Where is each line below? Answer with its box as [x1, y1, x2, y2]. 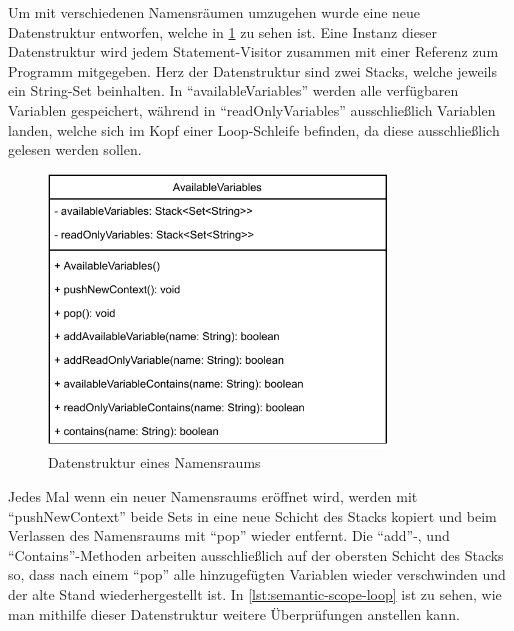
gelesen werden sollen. [8, 139, 142, 160]
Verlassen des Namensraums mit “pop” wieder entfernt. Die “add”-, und [8, 525, 450, 546]
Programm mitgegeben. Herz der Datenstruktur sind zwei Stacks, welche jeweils [8, 60, 497, 81]
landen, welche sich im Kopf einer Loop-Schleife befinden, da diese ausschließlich [8, 119, 500, 140]
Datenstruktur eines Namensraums [48, 452, 261, 473]
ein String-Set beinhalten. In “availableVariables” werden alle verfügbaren [8, 80, 459, 101]
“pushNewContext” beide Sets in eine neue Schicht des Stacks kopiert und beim [8, 505, 497, 526]
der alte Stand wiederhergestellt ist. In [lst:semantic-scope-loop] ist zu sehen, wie [8, 583, 502, 604]
